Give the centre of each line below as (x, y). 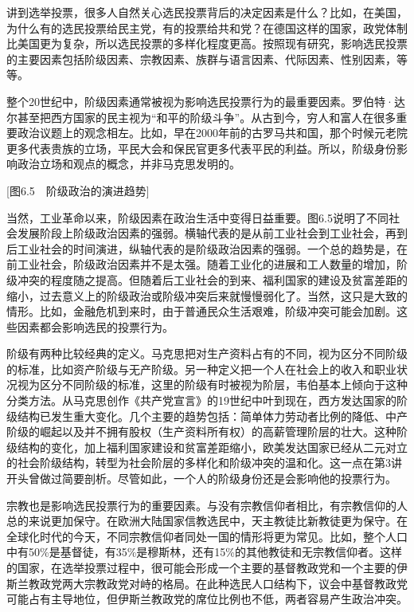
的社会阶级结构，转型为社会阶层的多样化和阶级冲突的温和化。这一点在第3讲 (204, 463)
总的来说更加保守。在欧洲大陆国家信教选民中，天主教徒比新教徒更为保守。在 (207, 521)
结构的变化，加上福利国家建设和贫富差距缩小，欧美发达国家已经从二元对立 (212, 447)
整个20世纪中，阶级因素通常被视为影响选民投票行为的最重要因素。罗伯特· (200, 101)
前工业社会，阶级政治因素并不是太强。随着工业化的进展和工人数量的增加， (201, 264)
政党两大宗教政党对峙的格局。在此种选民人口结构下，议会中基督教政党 (223, 583)
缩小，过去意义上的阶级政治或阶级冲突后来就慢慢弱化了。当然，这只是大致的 (207, 295)
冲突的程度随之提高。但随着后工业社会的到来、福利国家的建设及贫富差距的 (212, 279)
